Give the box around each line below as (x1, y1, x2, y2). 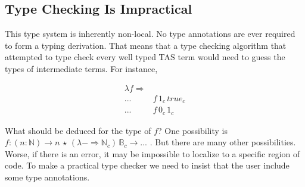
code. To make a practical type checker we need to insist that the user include (5, 159, 290, 172)
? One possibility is (158, 124, 228, 136)
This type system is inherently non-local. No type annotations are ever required (5, 27, 295, 40)
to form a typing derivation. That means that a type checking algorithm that (5, 39, 287, 51)
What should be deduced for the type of (5, 124, 151, 136)
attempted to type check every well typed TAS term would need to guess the (5, 51, 285, 63)
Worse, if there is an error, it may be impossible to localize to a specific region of (5, 147, 300, 160)
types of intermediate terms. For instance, (5, 62, 158, 74)
